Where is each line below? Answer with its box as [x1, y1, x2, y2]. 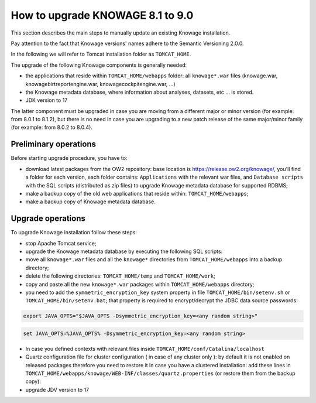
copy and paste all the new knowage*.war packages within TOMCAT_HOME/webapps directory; [25, 281, 255, 288]
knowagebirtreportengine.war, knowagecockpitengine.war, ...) [25, 80, 176, 87]
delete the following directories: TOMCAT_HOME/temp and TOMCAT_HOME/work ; [25, 272, 216, 279]
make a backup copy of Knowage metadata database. [25, 198, 156, 205]
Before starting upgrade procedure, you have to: [11, 155, 128, 162]
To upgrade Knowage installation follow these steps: [11, 229, 138, 236]
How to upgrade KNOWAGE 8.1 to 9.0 [11, 9, 194, 22]
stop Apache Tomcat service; [25, 240, 97, 247]
